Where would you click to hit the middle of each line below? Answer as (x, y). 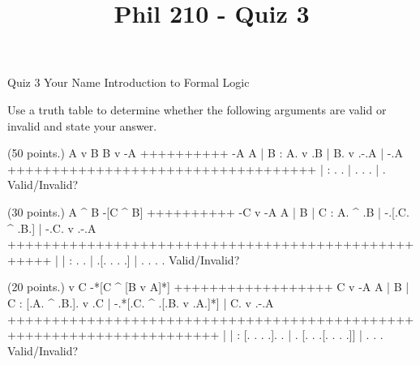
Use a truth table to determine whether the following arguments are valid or (197, 109)
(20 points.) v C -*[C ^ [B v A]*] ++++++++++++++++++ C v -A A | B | (208, 287)
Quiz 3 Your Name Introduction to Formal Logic (129, 82)
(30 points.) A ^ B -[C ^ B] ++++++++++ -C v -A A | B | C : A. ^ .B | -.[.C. (208, 211)
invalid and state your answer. (82, 125)
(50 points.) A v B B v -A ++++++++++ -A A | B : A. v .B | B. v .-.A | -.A (205, 153)
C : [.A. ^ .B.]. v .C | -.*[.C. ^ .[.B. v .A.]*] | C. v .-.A (141, 302)
